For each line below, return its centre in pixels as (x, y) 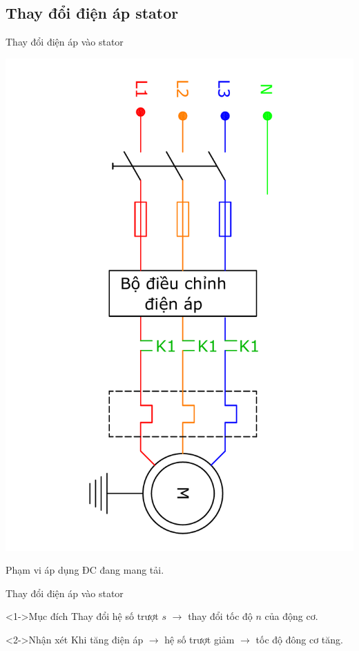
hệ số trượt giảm (200, 639)
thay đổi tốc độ (220, 616)
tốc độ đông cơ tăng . (299, 639)
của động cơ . (291, 616)
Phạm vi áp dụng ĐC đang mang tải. (85, 570)
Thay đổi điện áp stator (92, 13)
